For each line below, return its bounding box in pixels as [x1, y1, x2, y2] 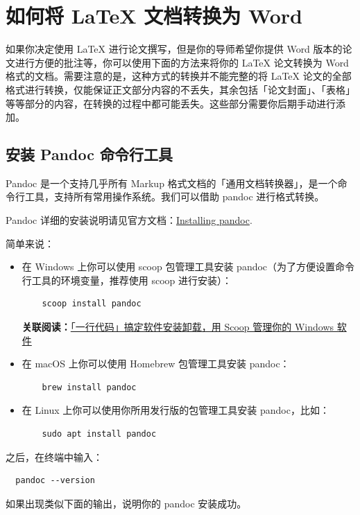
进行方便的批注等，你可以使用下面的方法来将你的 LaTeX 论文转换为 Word [15, 55, 349, 69]
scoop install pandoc [42, 299, 142, 309]
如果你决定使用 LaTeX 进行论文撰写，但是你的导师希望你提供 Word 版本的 [6, 42, 343, 56]
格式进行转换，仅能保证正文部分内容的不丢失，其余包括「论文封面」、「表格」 [6, 82, 355, 96]
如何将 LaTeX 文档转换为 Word [6, 1, 302, 30]
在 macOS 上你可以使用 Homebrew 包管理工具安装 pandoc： [22, 356, 290, 371]
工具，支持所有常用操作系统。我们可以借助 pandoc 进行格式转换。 [24, 189, 325, 204]
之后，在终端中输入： [6, 449, 103, 464]
